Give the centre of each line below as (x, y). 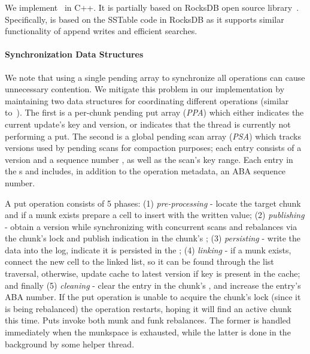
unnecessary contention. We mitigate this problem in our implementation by (145, 89)
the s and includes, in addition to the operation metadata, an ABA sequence (145, 171)
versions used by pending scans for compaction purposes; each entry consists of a (153, 148)
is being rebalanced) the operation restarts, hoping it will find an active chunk (148, 308)
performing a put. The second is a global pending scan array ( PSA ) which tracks (153, 136)
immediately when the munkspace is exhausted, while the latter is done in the (148, 332)
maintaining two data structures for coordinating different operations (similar (147, 100)
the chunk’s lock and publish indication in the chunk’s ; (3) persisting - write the (153, 238)
